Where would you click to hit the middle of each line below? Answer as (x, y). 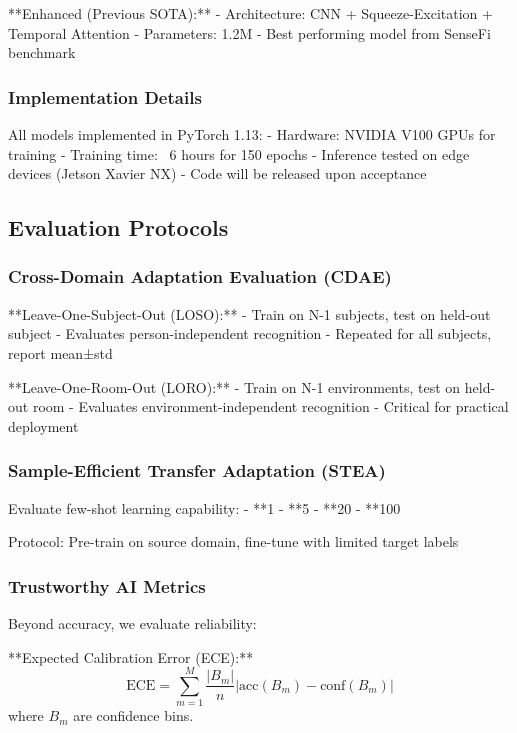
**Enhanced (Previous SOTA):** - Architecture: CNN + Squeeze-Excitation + (250, 13)
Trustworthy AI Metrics (107, 585)
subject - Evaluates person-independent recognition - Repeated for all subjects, (250, 333)
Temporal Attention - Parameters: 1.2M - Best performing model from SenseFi (249, 32)
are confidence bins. (133, 715)
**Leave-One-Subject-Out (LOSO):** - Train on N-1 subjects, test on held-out (249, 313)
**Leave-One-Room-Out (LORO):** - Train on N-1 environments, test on (234, 386)
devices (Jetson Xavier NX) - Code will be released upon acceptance (217, 173)
